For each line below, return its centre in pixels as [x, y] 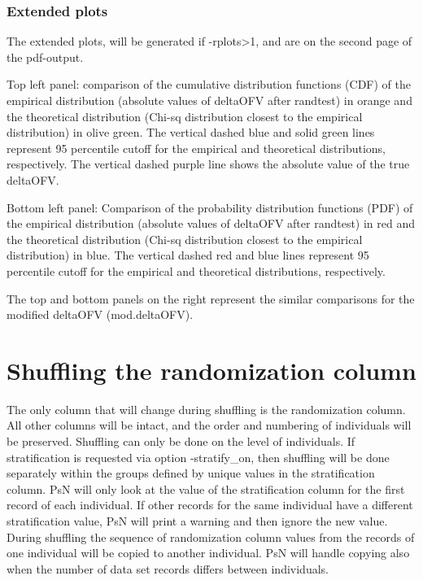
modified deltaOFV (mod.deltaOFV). [100, 314]
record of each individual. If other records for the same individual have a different [210, 505]
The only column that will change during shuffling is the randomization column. [206, 409]
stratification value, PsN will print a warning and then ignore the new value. [197, 521]
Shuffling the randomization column [211, 370]
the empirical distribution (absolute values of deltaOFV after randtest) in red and [211, 223]
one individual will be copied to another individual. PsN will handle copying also [208, 553]
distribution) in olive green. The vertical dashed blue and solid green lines [191, 132]
